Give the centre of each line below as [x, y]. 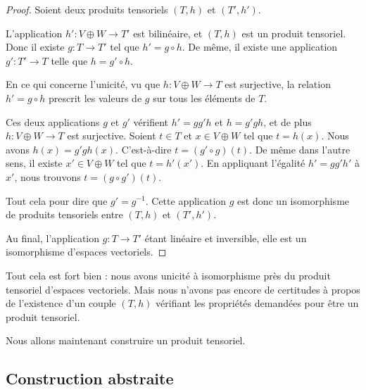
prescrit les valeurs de [95, 97]
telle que [69, 60]
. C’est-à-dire [144, 149]
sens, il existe [34, 163]
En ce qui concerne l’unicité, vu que [83, 84]
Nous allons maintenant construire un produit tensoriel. [126, 340]
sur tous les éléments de [204, 97]
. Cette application [186, 200]
